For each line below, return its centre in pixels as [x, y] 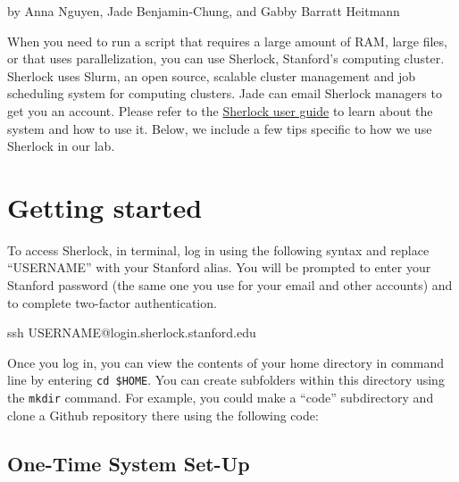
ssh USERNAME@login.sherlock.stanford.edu [132, 332]
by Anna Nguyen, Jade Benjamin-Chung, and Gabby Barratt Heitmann [204, 11]
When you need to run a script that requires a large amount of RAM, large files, [227, 41]
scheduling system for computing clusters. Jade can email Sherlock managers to [225, 93]
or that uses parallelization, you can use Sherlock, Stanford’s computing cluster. [226, 58]
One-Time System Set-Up [129, 463]
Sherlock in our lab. [61, 146]
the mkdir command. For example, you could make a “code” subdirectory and [221, 398]
